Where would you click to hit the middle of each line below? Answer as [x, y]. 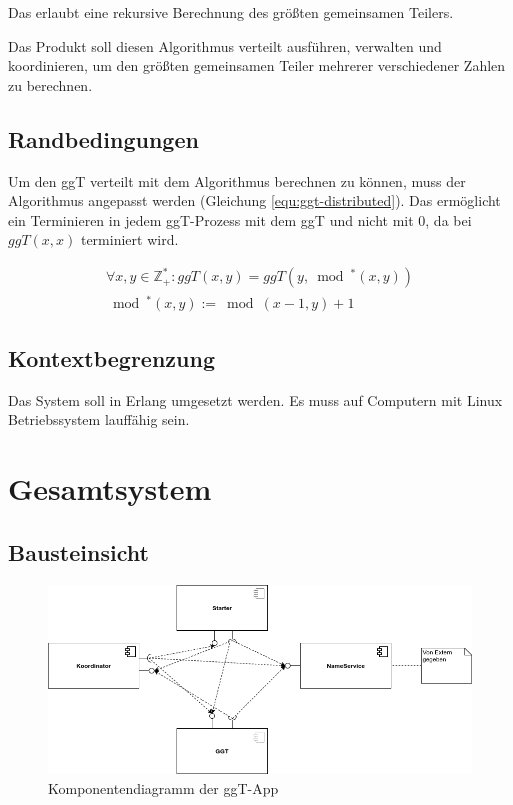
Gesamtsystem [110, 488]
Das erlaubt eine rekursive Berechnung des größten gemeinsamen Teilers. [231, 12]
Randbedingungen [103, 138]
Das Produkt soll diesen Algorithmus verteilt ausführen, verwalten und [225, 45]
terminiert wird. [129, 239]
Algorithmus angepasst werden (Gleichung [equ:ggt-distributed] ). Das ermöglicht [254, 200]
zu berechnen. [50, 84]
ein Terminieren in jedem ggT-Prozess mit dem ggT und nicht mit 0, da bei [240, 219]
